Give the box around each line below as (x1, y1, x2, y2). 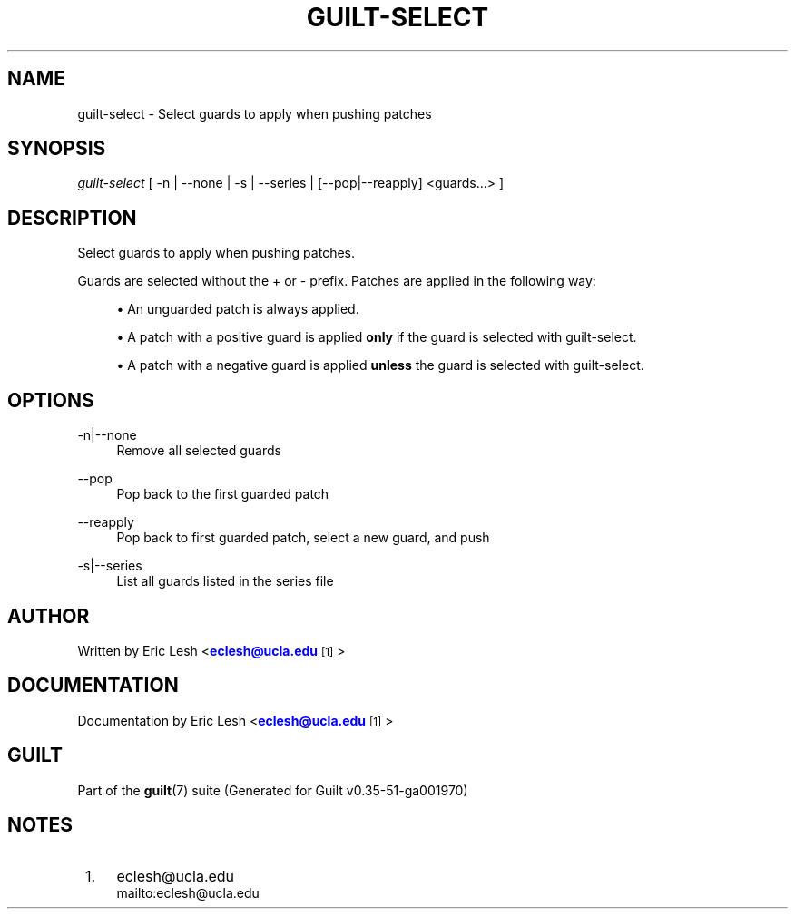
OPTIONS (7, 388, 94, 412)
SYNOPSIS (7, 137, 106, 161)
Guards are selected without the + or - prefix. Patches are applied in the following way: (77, 273, 596, 289)
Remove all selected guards (116, 443, 281, 459)
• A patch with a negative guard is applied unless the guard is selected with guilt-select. (116, 357, 644, 374)
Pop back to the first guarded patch (116, 486, 329, 502)
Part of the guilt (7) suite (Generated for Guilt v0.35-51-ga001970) (77, 782, 468, 798)
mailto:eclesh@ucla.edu (116, 884, 260, 901)
